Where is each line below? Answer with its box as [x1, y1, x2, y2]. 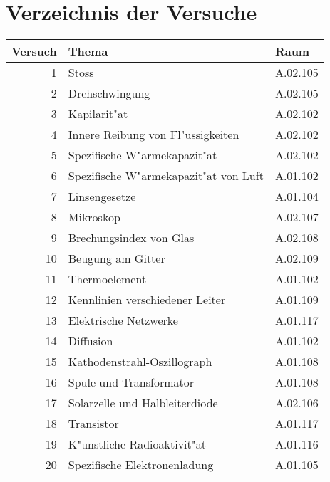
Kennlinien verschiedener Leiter [68, 291, 226, 308]
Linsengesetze [68, 188, 136, 205]
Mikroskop [68, 209, 120, 226]
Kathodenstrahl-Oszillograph [68, 353, 212, 370]
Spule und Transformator [68, 374, 195, 391]
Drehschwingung [68, 85, 150, 102]
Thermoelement [68, 271, 147, 288]
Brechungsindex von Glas [68, 229, 195, 246]
